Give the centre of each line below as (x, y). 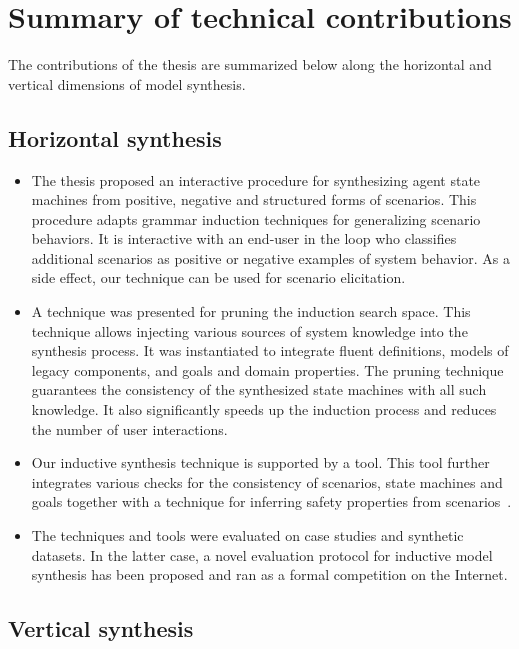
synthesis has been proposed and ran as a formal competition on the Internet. (269, 574)
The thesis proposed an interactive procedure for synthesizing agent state (256, 179)
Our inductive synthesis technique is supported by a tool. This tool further (260, 462)
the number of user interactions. (129, 428)
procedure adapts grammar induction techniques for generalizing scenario (256, 218)
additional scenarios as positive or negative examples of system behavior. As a (271, 257)
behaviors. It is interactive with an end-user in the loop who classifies (244, 238)
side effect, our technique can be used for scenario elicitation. (218, 277)
